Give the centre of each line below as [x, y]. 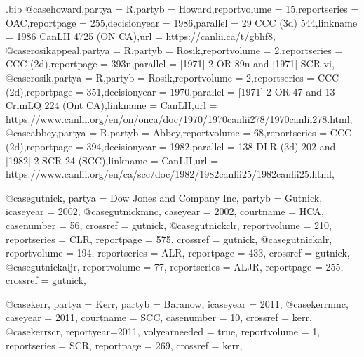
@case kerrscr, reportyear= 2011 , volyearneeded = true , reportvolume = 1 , [163, 331]
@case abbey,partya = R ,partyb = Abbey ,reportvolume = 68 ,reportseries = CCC [179, 132]
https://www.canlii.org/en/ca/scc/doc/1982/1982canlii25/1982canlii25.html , [170, 174]
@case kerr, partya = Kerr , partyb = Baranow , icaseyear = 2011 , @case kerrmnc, [177, 303]
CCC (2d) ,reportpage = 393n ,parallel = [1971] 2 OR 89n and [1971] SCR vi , [170, 64]
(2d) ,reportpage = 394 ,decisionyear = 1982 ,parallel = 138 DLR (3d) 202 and [171, 146]
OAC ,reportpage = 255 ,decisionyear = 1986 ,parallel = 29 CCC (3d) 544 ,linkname [182, 22]
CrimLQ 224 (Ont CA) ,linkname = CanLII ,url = [112, 105]
